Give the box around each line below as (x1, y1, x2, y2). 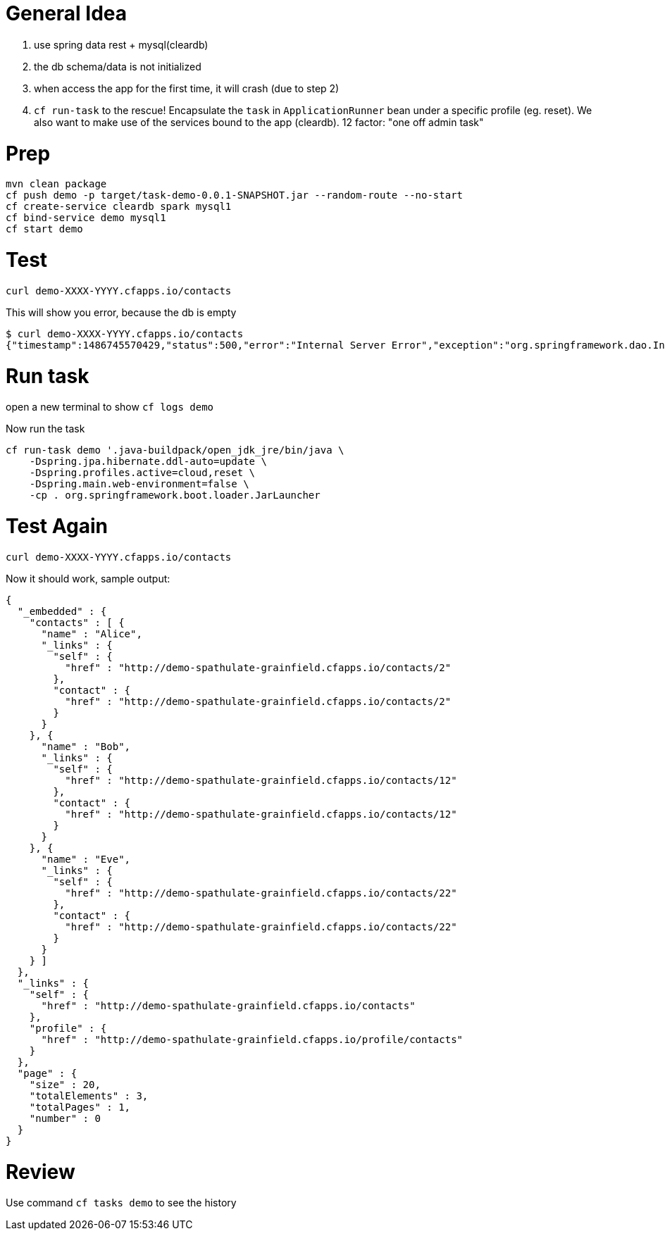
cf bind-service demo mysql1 (6, 212, 166, 224)
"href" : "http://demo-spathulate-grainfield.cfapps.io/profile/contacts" (41, 1033, 464, 1045)
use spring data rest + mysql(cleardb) (34, 38, 209, 51)
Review (6, 1159, 75, 1184)
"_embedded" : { (17, 605, 107, 617)
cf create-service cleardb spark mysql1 (6, 201, 232, 213)
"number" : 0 (29, 1112, 101, 1124)
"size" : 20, (29, 1078, 101, 1090)
